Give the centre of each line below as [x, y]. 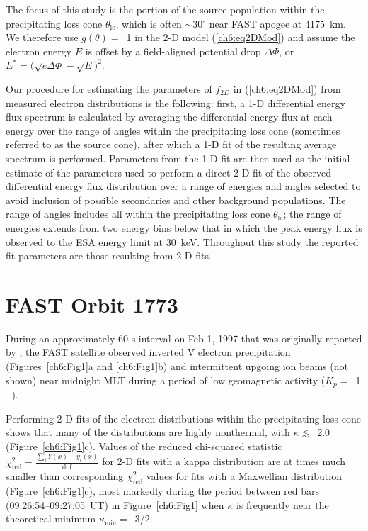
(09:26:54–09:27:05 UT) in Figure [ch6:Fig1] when [115, 504]
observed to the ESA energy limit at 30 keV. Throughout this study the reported [182, 241]
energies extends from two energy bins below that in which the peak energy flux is [184, 227]
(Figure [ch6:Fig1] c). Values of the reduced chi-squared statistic [144, 446]
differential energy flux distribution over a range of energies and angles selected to [183, 186]
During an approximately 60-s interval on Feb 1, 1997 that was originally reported [184, 338]
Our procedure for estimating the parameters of [109, 88]
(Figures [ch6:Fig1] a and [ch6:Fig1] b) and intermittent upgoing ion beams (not [177, 366]
